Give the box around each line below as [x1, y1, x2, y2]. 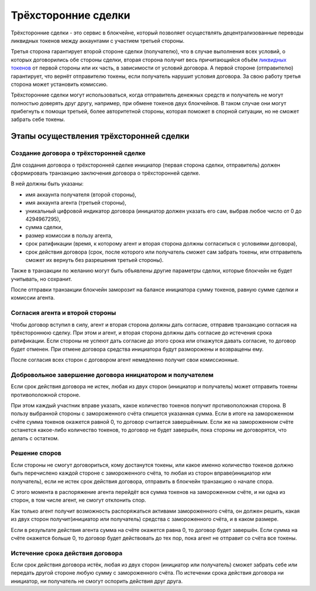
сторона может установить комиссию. [11, 81, 108, 88]
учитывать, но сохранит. [11, 275, 73, 282]
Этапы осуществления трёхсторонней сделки [11, 132, 190, 141]
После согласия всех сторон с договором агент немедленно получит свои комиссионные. [11, 357, 239, 364]
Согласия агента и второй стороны [11, 309, 116, 317]
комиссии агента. [11, 294, 55, 301]
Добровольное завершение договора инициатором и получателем [11, 371, 214, 379]
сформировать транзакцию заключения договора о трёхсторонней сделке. [11, 170, 200, 177]
